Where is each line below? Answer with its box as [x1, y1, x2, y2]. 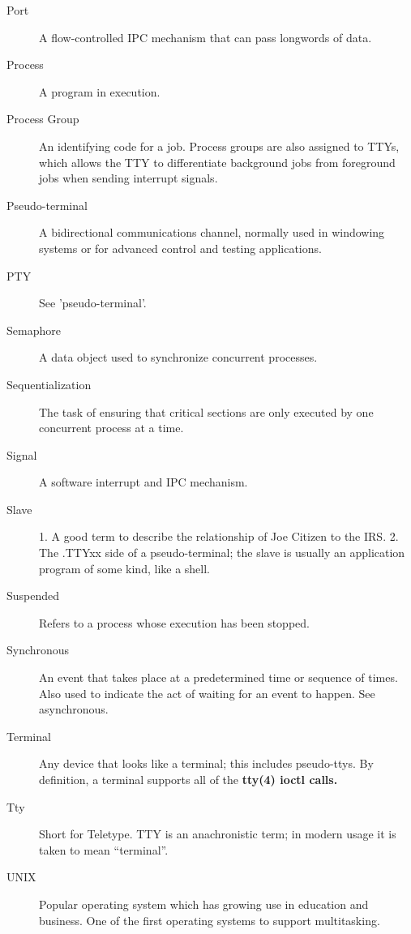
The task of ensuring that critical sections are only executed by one [39, 403, 374, 420]
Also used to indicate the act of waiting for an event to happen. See [39, 684, 375, 701]
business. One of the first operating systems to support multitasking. [39, 911, 380, 928]
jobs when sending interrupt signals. [39, 169, 218, 186]
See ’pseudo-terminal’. [39, 294, 147, 311]
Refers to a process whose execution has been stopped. [39, 614, 310, 631]
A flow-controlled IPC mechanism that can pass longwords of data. [39, 28, 372, 45]
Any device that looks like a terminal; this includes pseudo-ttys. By [39, 755, 374, 772]
